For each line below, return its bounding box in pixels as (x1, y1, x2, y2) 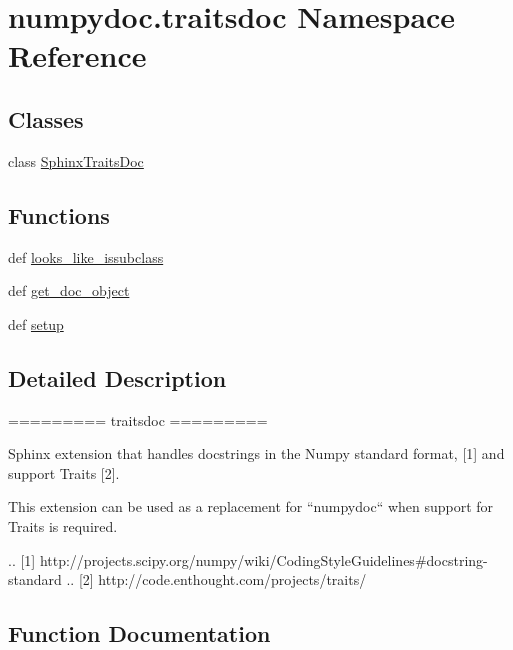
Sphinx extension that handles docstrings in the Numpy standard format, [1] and (8, 443, 505, 464)
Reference (8, 35, 147, 76)
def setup (8, 313, 64, 334)
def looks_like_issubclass (8, 246, 164, 267)
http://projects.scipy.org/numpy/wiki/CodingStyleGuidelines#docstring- (39, 549, 488, 570)
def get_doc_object (8, 280, 130, 301)
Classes (8, 103, 84, 134)
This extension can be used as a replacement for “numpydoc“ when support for (8, 496, 494, 517)
